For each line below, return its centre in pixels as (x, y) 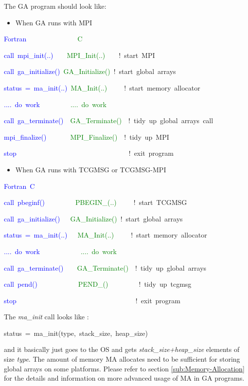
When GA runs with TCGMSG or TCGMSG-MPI (91, 169)
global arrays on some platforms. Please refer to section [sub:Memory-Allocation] (124, 368)
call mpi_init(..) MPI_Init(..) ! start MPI (80, 55)
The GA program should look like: (55, 6)
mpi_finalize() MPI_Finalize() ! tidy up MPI (87, 137)
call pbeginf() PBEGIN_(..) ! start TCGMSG (96, 202)
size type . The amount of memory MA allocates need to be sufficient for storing (122, 359)
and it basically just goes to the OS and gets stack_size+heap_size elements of (122, 349)
